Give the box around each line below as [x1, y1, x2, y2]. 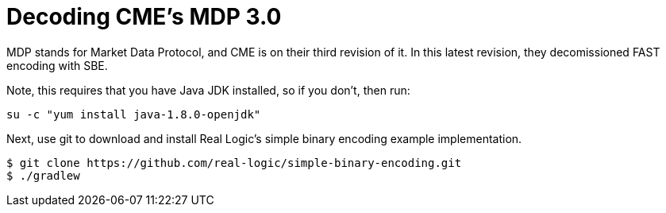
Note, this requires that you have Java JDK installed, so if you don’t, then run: [6, 83, 410, 97]
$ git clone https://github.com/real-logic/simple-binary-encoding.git [6, 156, 462, 169]
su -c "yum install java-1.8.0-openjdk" [6, 107, 261, 121]
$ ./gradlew [6, 168, 80, 182]
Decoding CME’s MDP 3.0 [6, 3, 282, 30]
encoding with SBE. [6, 58, 108, 72]
